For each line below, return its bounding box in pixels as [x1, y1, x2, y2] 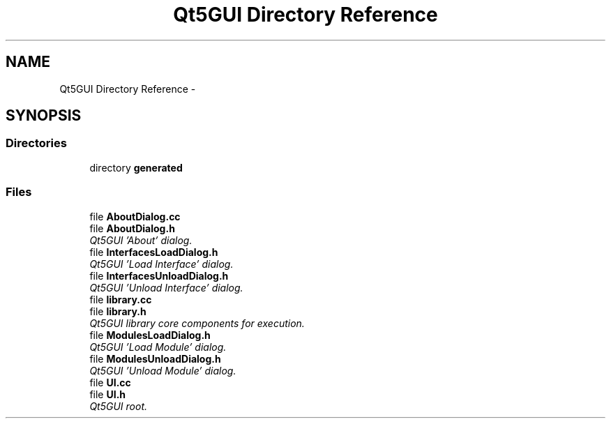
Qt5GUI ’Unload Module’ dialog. [89, 364, 236, 377]
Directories [6, 136, 67, 151]
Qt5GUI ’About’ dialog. [89, 234, 193, 246]
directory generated [89, 161, 183, 174]
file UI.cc [89, 376, 131, 388]
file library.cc [89, 293, 152, 305]
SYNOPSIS [6, 107, 82, 125]
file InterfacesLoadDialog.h [89, 245, 218, 258]
